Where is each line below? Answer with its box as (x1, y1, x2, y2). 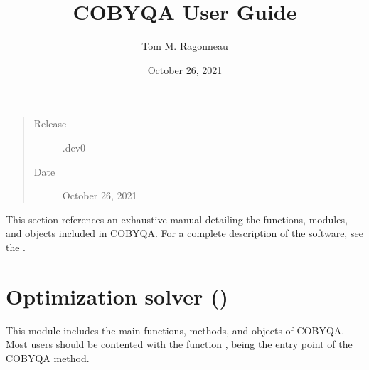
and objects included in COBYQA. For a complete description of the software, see (6, 226, 363, 240)
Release (33, 116, 67, 131)
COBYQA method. (6, 350, 90, 365)
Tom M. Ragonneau (141, 38, 228, 53)
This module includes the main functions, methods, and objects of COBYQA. (6, 322, 345, 337)
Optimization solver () (6, 281, 229, 310)
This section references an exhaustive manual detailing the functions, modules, (6, 211, 348, 226)
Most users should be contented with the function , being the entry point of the (6, 337, 353, 351)
